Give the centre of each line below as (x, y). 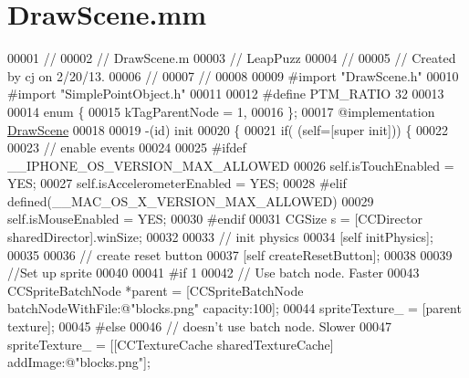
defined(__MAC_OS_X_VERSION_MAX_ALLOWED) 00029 (191, 200)
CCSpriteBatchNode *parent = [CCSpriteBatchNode (156, 290)
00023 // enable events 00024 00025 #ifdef (127, 147)
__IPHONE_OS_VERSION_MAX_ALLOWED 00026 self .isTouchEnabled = (231, 165)
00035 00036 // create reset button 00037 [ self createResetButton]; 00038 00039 (230, 254)
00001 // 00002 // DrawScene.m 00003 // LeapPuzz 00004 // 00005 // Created (232, 58)
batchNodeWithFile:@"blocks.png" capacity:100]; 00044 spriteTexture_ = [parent (234, 308)
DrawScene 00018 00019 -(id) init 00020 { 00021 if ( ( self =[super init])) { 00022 (228, 129)
